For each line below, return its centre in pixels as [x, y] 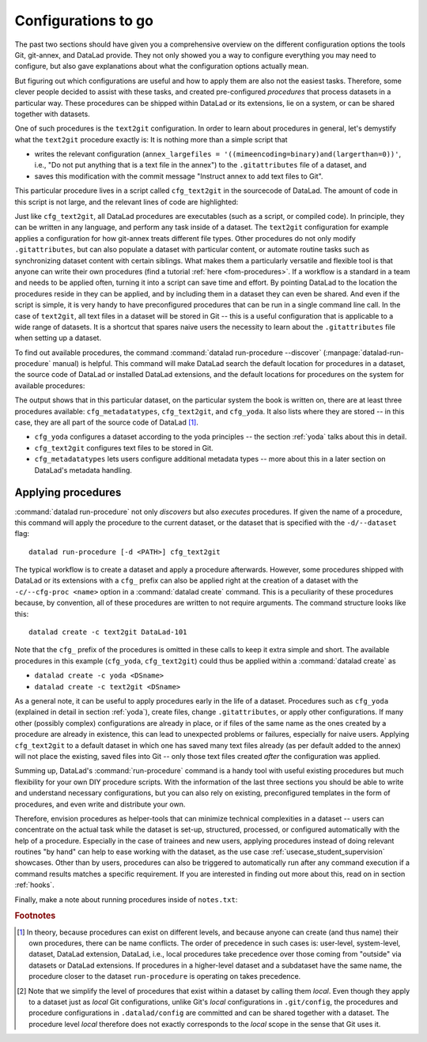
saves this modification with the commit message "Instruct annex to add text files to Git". [179, 176]
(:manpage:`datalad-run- [363, 353]
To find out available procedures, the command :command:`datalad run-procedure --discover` [168, 353]
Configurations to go [84, 21]
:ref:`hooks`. [34, 885]
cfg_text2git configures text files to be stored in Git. [124, 447]
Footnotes [35, 916]
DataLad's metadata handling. [83, 470]
